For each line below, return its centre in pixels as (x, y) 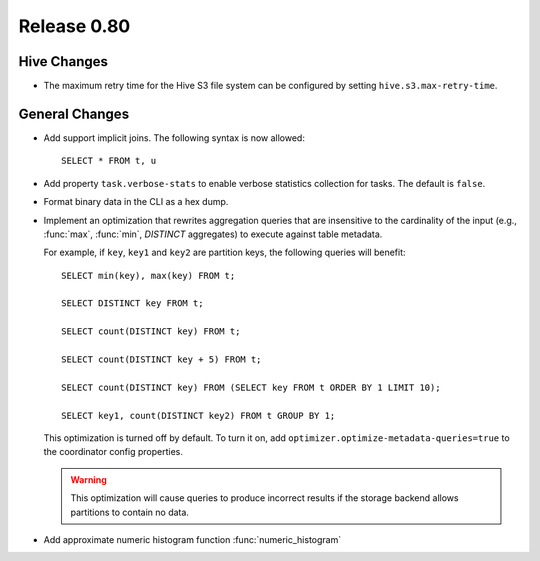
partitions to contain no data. (130, 512)
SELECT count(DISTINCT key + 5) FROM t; (161, 359)
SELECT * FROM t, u (109, 161)
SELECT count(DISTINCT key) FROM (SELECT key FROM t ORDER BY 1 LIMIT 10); (251, 387)
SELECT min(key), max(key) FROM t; (148, 275)
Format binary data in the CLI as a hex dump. (136, 202)
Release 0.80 (74, 26)
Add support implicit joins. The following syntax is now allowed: (174, 137)
